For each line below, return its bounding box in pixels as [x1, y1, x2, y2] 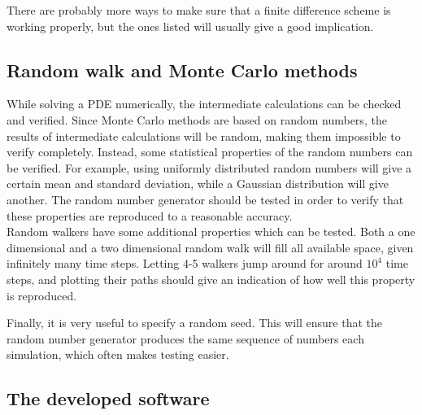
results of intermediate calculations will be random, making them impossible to [7, 127, 401, 144]
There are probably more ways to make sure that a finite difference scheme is [7, 2, 391, 18]
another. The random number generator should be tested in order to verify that [7, 190, 404, 207]
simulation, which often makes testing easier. [7, 346, 229, 363]
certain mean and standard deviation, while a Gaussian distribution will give [7, 175, 389, 192]
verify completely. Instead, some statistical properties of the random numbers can [7, 143, 413, 160]
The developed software [7, 386, 210, 411]
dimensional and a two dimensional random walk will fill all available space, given [7, 238, 414, 256]
